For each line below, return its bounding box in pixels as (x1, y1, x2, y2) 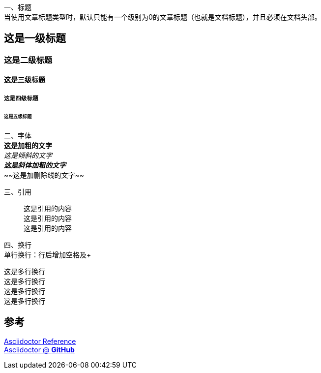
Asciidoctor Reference (4, 337, 76, 346)
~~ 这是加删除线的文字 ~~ (4, 170, 85, 179)
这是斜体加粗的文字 (4, 160, 66, 169)
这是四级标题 (4, 94, 38, 102)
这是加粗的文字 (4, 141, 52, 150)
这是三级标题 (4, 75, 45, 84)
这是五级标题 (4, 113, 32, 119)
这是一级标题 (4, 32, 66, 45)
